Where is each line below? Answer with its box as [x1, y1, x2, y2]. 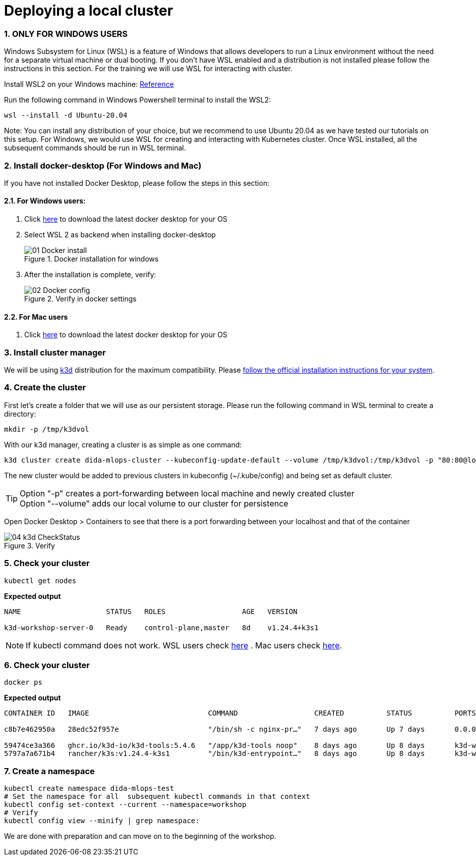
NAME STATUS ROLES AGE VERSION [4, 607, 297, 616]
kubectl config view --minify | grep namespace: [4, 817, 200, 825]
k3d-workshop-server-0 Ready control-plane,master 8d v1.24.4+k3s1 [4, 623, 319, 632]
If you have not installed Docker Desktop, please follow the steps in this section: [4, 178, 270, 187]
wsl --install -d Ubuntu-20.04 [4, 111, 128, 120]
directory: [4, 409, 36, 418]
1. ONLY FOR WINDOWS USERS [4, 28, 128, 39]
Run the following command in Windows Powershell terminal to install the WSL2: [4, 95, 271, 105]
